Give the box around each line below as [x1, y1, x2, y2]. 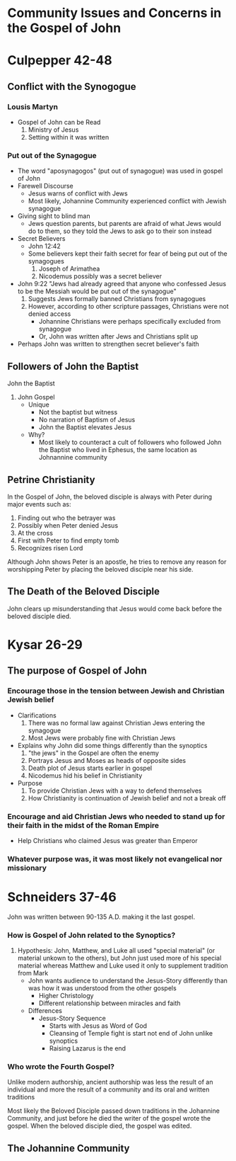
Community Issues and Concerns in [7, 5, 222, 21]
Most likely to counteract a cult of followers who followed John [38, 438, 222, 447]
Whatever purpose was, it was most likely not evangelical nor [7, 854, 223, 863]
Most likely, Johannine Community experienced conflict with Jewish [28, 197, 227, 205]
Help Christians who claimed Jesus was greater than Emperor [17, 836, 198, 844]
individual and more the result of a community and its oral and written [7, 1085, 210, 1094]
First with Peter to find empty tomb [17, 536, 119, 545]
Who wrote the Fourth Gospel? [7, 1062, 115, 1072]
